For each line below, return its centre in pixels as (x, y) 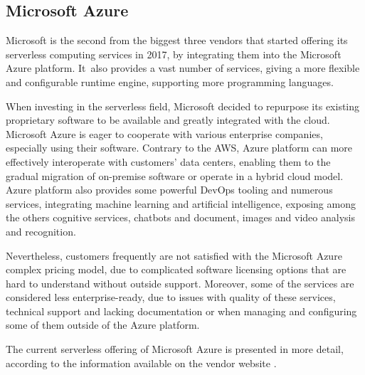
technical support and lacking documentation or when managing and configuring (181, 311)
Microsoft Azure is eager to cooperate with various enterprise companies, (164, 133)
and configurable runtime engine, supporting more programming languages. (170, 81)
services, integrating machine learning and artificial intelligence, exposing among (181, 203)
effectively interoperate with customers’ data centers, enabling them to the (168, 161)
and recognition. (41, 231)
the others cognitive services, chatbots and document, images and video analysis (180, 217)
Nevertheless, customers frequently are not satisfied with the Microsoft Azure (174, 255)
